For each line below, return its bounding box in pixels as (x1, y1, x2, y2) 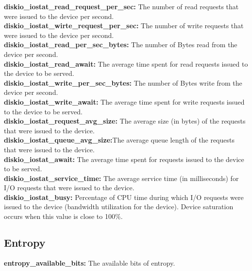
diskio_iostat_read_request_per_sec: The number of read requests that (4, 1, 239, 11)
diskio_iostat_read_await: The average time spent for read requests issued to (4, 58, 248, 69)
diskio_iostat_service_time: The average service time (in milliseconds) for (4, 173, 239, 183)
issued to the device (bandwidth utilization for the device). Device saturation (4, 201, 234, 212)
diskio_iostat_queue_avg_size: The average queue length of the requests (4, 135, 235, 145)
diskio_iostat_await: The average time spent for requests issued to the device (4, 154, 244, 164)
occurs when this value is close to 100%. (4, 211, 123, 221)
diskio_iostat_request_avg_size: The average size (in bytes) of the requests (4, 116, 246, 126)
